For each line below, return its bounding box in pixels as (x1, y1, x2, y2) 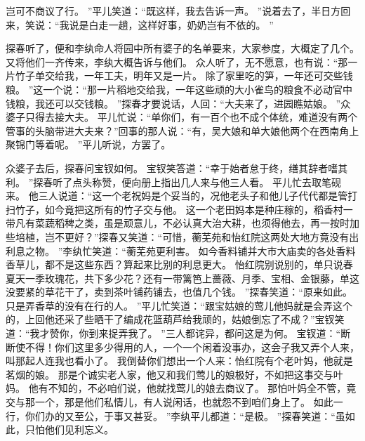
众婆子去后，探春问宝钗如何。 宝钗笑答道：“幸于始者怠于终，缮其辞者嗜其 (6, 160, 348, 175)
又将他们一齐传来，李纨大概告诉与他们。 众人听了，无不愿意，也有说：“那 (6, 54, 348, 69)
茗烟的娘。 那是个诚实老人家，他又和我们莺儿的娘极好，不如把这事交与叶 (6, 367, 343, 381)
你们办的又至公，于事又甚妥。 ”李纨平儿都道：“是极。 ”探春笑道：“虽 (25, 408, 345, 423)
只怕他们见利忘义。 (25, 422, 114, 437)
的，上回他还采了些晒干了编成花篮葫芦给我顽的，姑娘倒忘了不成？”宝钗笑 (6, 312, 345, 327)
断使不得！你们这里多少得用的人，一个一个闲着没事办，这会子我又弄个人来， (6, 339, 359, 354)
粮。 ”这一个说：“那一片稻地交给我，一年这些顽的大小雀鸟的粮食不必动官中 (6, 81, 352, 96)
